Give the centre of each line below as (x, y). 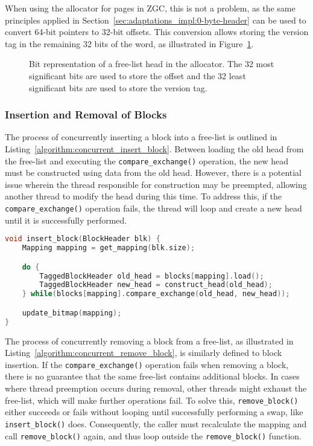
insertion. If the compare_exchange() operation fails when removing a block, (147, 364)
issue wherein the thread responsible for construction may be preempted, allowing (156, 184)
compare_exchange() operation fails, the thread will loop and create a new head (153, 208)
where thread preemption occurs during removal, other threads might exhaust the (156, 388)
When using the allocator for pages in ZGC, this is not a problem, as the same (150, 8)
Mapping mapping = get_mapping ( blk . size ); (109, 248)
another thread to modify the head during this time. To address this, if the (144, 196)
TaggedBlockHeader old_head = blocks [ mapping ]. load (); (152, 276)
